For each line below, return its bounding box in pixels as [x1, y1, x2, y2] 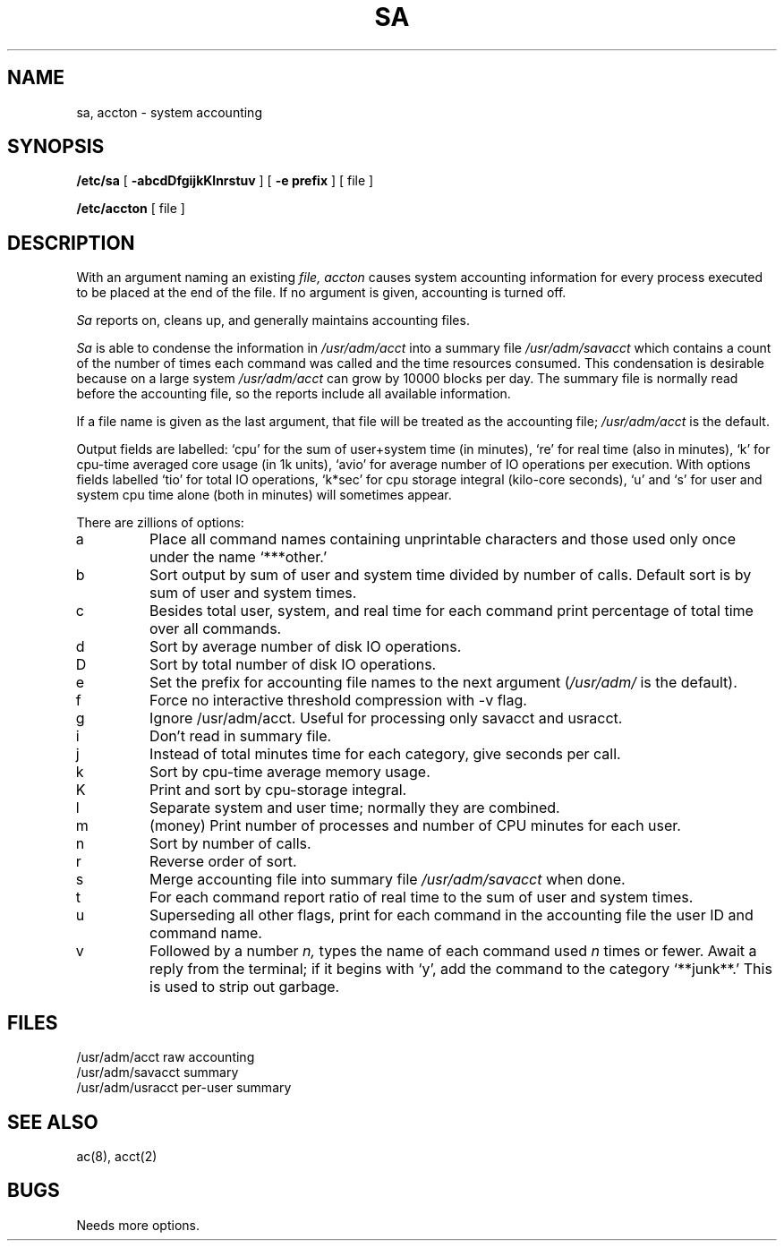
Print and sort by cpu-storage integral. [149, 781, 407, 799]
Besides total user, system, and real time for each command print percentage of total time [149, 602, 754, 620]
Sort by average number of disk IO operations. [149, 637, 462, 656]
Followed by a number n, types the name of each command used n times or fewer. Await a [149, 942, 757, 961]
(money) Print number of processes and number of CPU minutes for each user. [149, 816, 681, 835]
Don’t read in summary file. [149, 727, 332, 746]
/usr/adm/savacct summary [76, 1064, 239, 1081]
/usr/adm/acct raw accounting [76, 1049, 255, 1065]
